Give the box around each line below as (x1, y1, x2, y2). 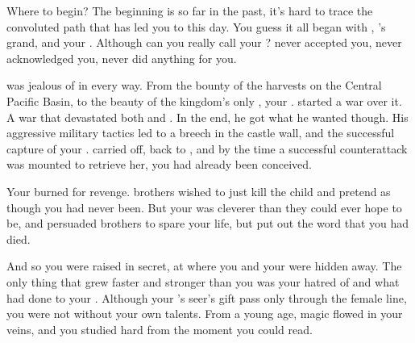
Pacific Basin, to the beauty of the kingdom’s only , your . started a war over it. (6, 92, 402, 109)
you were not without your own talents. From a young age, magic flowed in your (6, 305, 403, 322)
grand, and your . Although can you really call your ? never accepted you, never (6, 34, 402, 51)
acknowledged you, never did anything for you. (6, 49, 237, 66)
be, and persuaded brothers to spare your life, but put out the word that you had (6, 215, 409, 232)
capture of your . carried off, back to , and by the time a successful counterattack (6, 140, 408, 157)
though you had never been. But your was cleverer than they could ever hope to (6, 199, 402, 215)
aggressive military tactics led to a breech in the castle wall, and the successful (6, 124, 395, 141)
